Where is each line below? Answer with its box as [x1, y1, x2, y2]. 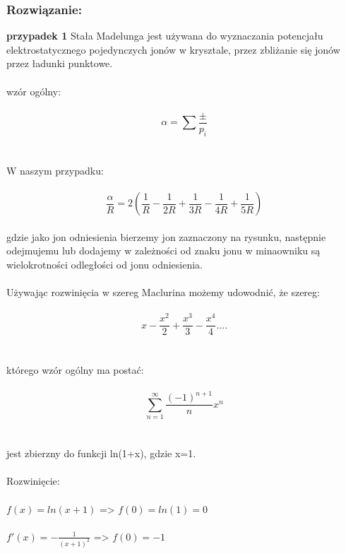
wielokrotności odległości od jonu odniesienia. [6, 257, 203, 271]
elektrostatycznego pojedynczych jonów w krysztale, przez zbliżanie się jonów [6, 42, 340, 57]
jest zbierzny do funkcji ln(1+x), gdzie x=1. [6, 446, 196, 461]
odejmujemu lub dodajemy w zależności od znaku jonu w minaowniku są [6, 243, 321, 258]
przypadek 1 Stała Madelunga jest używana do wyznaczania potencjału [6, 28, 323, 43]
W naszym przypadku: [6, 163, 104, 177]
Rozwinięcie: [6, 473, 60, 488]
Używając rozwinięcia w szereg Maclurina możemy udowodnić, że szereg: [6, 284, 320, 299]
